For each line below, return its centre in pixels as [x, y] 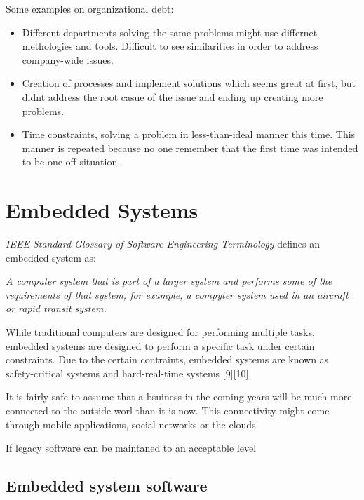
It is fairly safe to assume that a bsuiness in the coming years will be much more [179, 397]
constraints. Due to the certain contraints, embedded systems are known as [167, 359]
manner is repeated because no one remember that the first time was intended [190, 148]
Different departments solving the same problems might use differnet [170, 32]
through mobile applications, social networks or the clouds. [132, 424]
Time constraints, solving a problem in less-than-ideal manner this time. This [189, 134]
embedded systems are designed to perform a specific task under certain [160, 345]
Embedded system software [107, 486]
